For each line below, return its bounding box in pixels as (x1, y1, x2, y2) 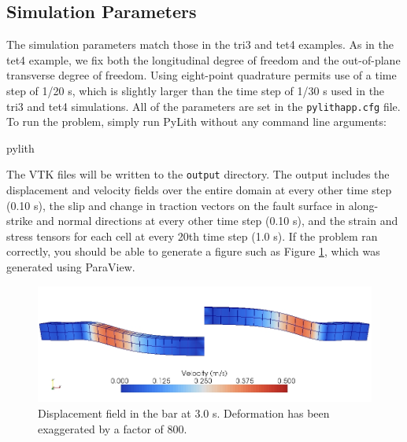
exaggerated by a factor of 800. (38, 420, 187, 436)
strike (6, 212, 33, 229)
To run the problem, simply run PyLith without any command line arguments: (6, 113, 387, 130)
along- (348, 197, 379, 213)
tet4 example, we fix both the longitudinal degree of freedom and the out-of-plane (6, 51, 401, 68)
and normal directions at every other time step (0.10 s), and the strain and (36, 212, 398, 229)
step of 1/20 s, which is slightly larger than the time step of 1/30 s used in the (6, 82, 385, 98)
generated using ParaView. (6, 259, 135, 275)
